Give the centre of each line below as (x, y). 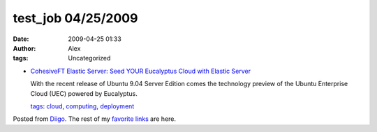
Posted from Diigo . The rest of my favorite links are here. (95, 119)
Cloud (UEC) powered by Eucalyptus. (84, 93)
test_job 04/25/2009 (75, 18)
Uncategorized (89, 58)
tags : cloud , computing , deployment (82, 106)
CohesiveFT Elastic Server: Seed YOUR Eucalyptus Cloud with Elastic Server (141, 71)
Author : (24, 48)
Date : (21, 39)
